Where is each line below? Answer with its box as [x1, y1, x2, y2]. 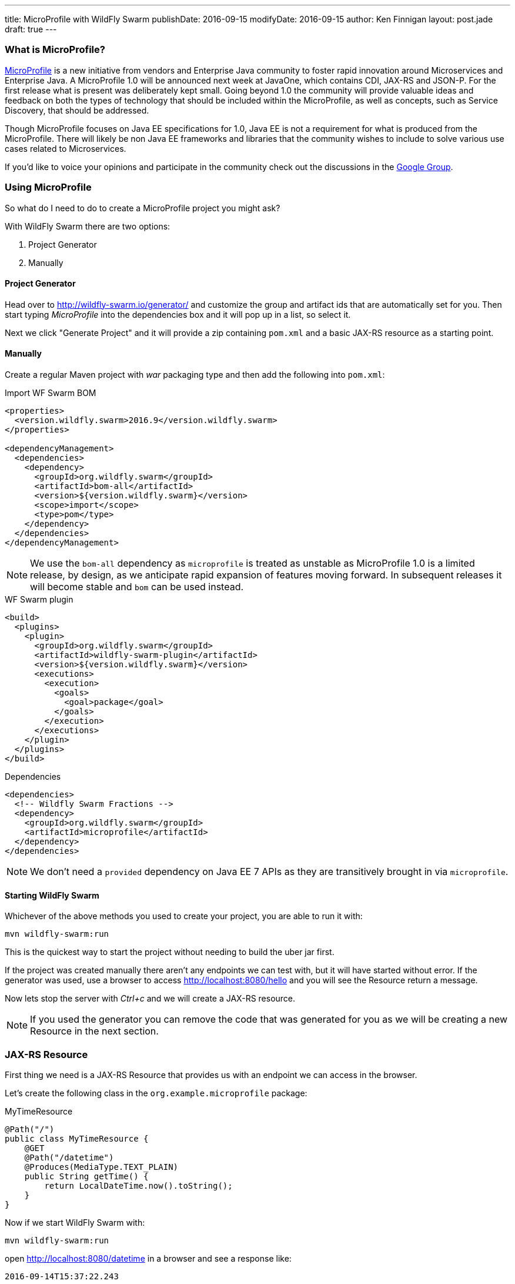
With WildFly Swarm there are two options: [5, 221, 170, 231]
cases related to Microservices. [5, 143, 126, 154]
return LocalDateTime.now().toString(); [44, 1180, 233, 1190]
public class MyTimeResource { [5, 1133, 149, 1143]
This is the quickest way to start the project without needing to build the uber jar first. [5, 947, 335, 957]
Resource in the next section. [30, 1025, 159, 1037]
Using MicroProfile [5, 181, 92, 194]
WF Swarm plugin [5, 594, 73, 604]
